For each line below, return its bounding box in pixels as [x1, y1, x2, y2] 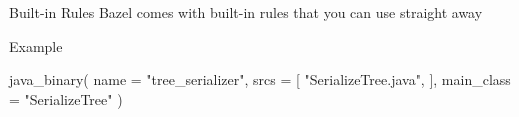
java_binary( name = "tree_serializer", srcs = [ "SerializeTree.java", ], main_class [9, 69, 511, 90]
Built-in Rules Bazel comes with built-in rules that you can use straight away [9, 2, 483, 22]
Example [9, 35, 63, 56]
